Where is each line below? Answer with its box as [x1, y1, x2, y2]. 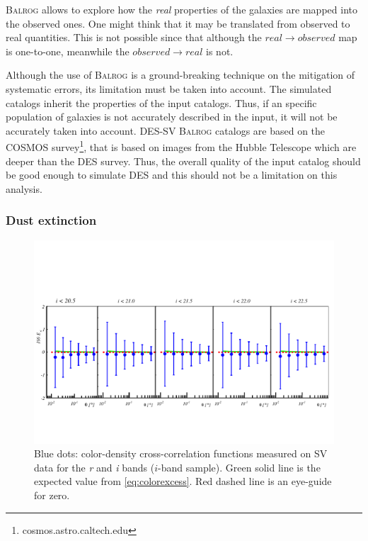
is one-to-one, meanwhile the [6, 43, 130, 58]
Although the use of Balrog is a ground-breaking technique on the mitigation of [6, 67, 355, 82]
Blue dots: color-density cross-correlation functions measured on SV [34, 446, 328, 461]
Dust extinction [6, 211, 97, 229]
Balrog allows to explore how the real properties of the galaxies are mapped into [6, 2, 357, 16]
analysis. [6, 181, 42, 196]
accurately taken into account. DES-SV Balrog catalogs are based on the [6, 123, 326, 138]
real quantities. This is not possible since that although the [6, 30, 262, 45]
